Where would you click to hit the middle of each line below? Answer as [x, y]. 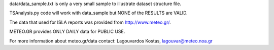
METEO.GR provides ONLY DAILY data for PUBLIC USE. [67, 32]
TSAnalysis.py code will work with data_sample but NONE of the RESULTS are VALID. [98, 13]
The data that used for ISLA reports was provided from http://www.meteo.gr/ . [90, 22]
